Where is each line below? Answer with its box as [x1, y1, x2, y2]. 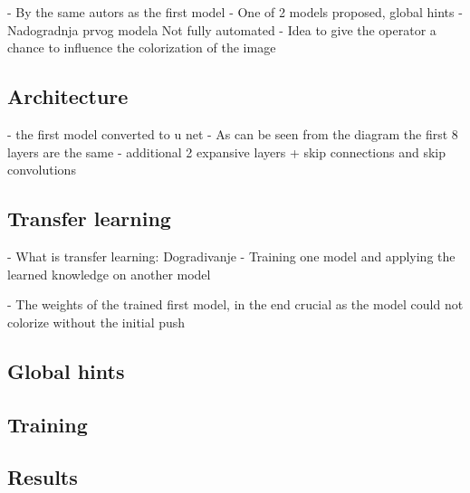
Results [7, 463, 78, 491]
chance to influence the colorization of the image [7, 38, 276, 57]
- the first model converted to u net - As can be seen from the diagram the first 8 [7, 124, 458, 143]
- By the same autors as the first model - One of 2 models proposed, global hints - [7, 3, 463, 21]
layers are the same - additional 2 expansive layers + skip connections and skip [7, 142, 446, 161]
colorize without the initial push [7, 312, 186, 331]
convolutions [7, 160, 76, 179]
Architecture [7, 82, 129, 110]
